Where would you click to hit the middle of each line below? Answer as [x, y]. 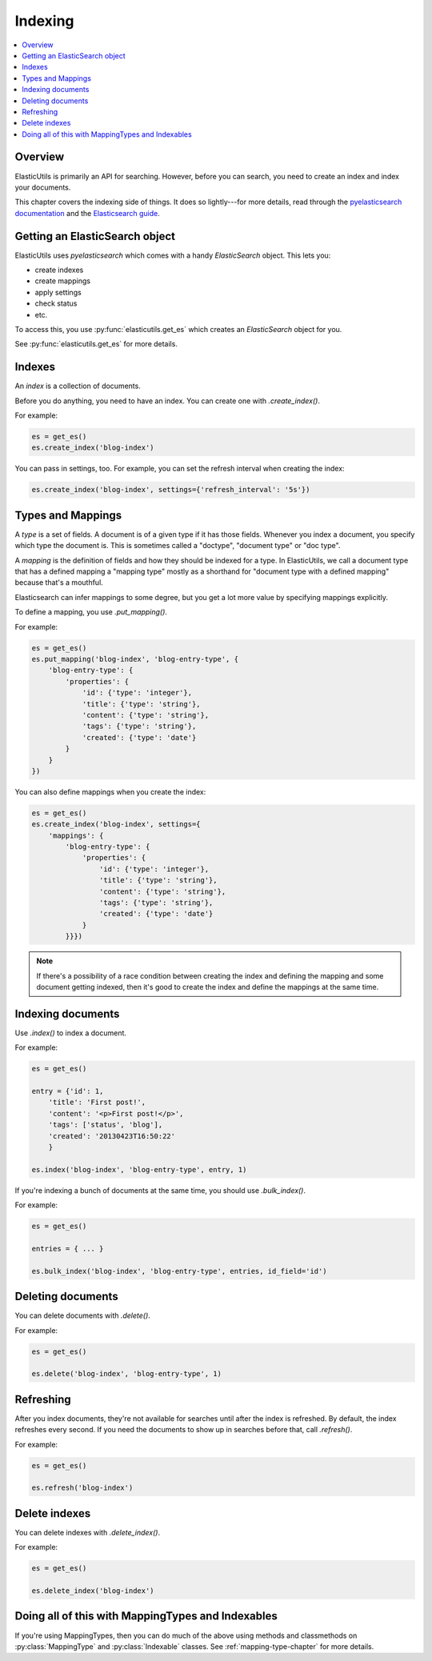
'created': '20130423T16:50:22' [112, 1136]
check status [56, 303]
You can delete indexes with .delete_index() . [88, 1532]
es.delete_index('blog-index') [93, 1591]
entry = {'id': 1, [68, 1091]
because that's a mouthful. [59, 582]
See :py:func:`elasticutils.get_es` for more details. [96, 344]
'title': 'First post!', [97, 1103]
